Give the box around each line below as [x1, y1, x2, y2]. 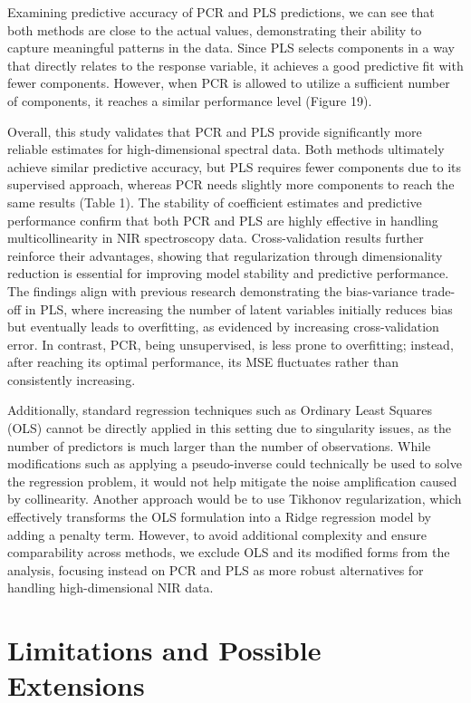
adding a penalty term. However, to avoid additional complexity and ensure [7, 525, 427, 544]
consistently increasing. [7, 370, 136, 389]
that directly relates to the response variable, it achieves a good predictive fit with [7, 55, 464, 74]
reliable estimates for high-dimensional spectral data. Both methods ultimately [7, 140, 445, 159]
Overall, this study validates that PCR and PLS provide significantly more [7, 121, 422, 140]
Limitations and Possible [7, 631, 322, 669]
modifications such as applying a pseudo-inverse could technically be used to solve [7, 454, 462, 473]
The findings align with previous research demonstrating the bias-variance [7, 281, 418, 300]
